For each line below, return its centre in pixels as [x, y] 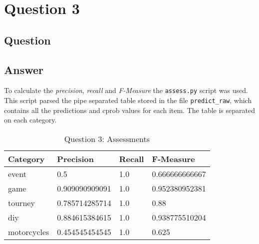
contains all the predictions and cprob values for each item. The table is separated [129, 110]
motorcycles [29, 231]
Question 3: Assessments [107, 138]
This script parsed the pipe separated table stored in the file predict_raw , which [128, 100]
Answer [24, 69]
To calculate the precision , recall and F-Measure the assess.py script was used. [126, 90]
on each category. [30, 120]
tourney [21, 202]
